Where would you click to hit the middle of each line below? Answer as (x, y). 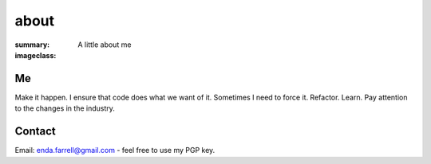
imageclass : (36, 55)
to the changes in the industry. (65, 108)
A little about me (105, 45)
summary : (32, 45)
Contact (35, 131)
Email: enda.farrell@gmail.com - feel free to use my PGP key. (115, 150)
